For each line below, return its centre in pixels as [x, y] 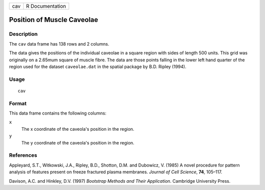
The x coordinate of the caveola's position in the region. [78, 129]
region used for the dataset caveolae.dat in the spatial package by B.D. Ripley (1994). [98, 67]
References [23, 155]
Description [23, 34]
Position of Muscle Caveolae [53, 20]
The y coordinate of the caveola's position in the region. [78, 142]
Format [18, 103]
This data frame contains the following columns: [58, 113]
